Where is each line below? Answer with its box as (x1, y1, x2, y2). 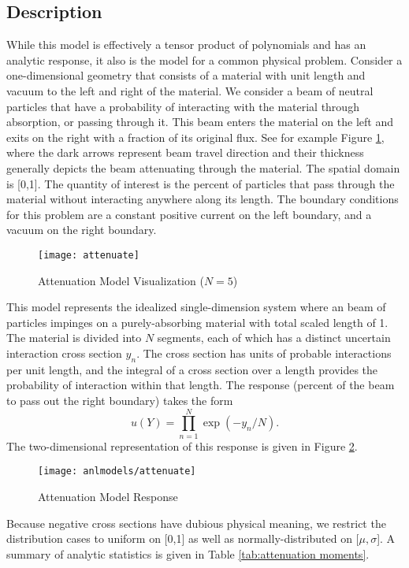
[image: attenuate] (38, 249, 139, 261)
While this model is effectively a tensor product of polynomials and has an (6, 36, 366, 53)
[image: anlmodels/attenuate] (38, 466, 196, 477)
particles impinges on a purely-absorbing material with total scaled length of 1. (6, 314, 389, 330)
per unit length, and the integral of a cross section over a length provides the (6, 361, 378, 377)
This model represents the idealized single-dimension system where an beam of (6, 299, 386, 315)
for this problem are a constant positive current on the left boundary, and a (6, 206, 372, 222)
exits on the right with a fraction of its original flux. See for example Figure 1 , (6, 128, 385, 145)
